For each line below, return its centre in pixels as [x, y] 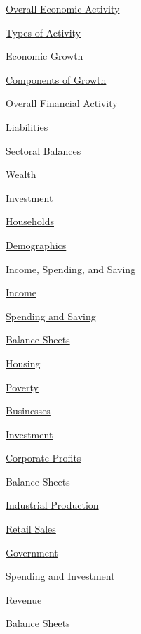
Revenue [24, 599]
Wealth [21, 174]
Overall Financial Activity [62, 103]
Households [30, 221]
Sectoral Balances [43, 150]
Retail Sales [31, 529]
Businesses [28, 411]
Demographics [36, 245]
